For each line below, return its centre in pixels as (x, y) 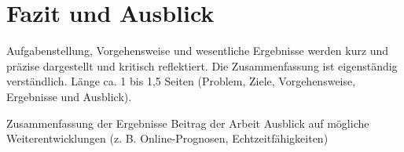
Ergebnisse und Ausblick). (69, 96)
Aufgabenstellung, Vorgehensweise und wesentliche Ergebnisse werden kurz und (198, 51)
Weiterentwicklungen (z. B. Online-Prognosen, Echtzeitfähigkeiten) (167, 138)
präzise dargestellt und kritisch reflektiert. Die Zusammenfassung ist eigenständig (202, 65)
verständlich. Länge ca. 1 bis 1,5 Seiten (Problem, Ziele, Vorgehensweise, (181, 81)
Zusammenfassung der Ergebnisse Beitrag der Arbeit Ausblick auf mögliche (188, 123)
